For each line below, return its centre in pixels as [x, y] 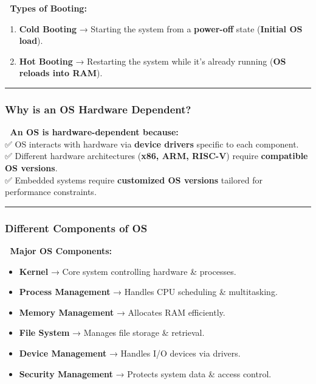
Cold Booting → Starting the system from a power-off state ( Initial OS [161, 28]
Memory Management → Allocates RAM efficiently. [122, 312]
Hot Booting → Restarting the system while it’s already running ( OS [153, 61]
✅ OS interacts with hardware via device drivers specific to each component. [152, 144]
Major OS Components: [61, 250]
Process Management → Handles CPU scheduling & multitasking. [148, 292]
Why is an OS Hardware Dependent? [98, 109]
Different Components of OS [76, 228]
